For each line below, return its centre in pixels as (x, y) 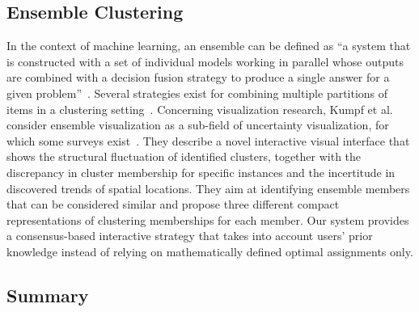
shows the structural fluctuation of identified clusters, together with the (184, 156)
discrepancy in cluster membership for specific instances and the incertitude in (201, 172)
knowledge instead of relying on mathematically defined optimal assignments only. (210, 251)
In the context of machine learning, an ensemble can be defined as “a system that (209, 46)
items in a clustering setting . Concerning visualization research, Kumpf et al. (200, 109)
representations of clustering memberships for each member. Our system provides (208, 219)
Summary (48, 295)
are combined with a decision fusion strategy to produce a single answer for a (198, 77)
